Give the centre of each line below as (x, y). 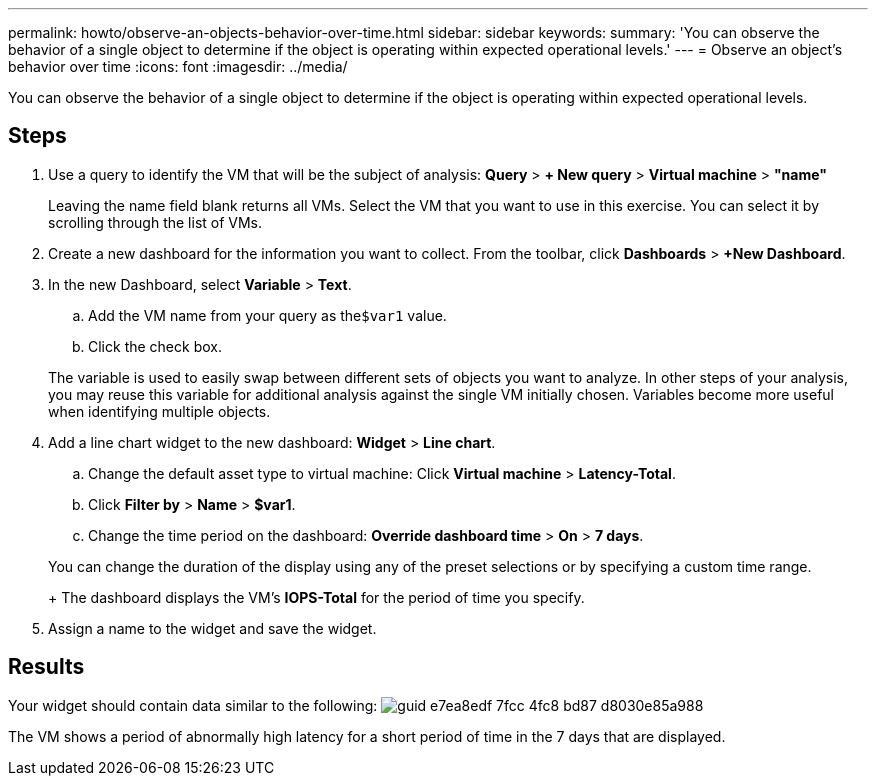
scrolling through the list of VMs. (155, 222)
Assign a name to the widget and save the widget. (212, 628)
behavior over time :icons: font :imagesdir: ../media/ (178, 66)
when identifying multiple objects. (159, 411)
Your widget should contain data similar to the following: (193, 705)
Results (46, 667)
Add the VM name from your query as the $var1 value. (267, 315)
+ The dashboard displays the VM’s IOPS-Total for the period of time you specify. (316, 597)
